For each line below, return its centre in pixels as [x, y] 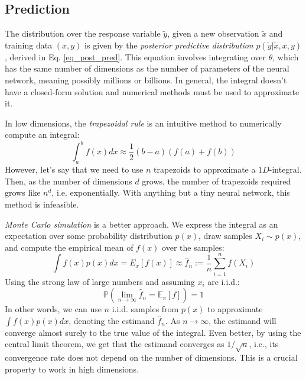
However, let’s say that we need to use [74, 169]
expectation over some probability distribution [89, 236]
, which [286, 56]
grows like [23, 192]
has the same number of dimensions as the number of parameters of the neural [147, 68]
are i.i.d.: [224, 281]
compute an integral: [42, 135]
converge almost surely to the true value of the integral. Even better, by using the [153, 332]
